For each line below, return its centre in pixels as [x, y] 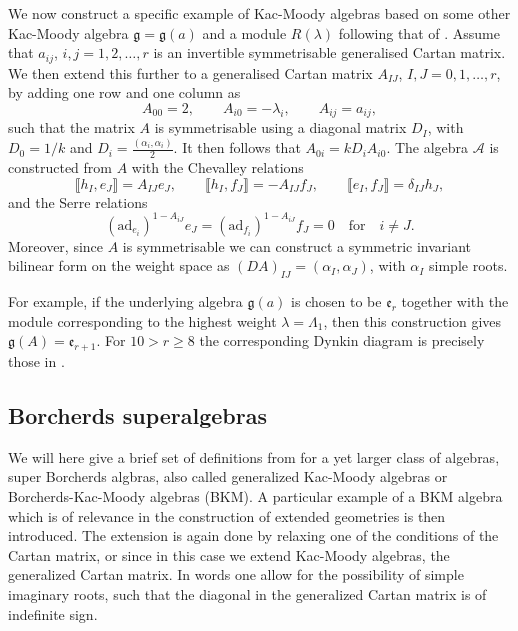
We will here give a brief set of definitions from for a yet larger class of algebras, [254, 456]
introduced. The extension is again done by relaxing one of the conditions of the [253, 535]
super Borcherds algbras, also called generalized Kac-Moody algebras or [228, 476]
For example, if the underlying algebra [125, 301]
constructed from [60, 167]
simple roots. [468, 265]
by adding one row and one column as [124, 92]
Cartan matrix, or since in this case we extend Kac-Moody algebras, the [229, 554]
